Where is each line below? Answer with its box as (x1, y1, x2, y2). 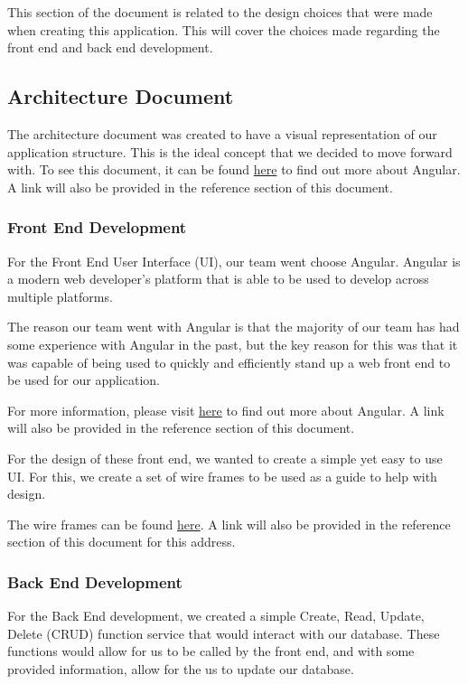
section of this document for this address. (7, 532, 236, 551)
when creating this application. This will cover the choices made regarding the (7, 20, 440, 39)
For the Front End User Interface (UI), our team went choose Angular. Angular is (7, 251, 461, 270)
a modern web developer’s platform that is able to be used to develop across (7, 269, 429, 288)
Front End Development (7, 216, 187, 239)
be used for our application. (7, 370, 160, 389)
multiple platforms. (7, 286, 113, 305)
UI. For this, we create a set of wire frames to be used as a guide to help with (7, 466, 437, 485)
